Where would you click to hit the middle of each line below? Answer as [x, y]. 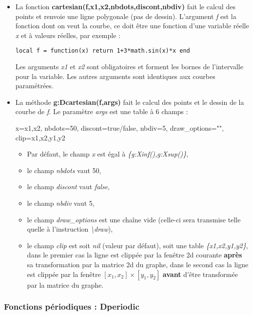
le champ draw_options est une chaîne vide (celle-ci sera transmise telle [134, 219]
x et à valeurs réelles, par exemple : [68, 35]
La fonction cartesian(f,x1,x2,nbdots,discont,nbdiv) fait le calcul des [125, 6]
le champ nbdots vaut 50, [64, 170]
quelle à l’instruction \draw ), [70, 229]
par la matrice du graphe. [65, 285]
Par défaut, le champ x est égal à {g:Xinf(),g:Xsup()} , [108, 154]
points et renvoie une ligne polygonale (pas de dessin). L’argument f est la [126, 16]
